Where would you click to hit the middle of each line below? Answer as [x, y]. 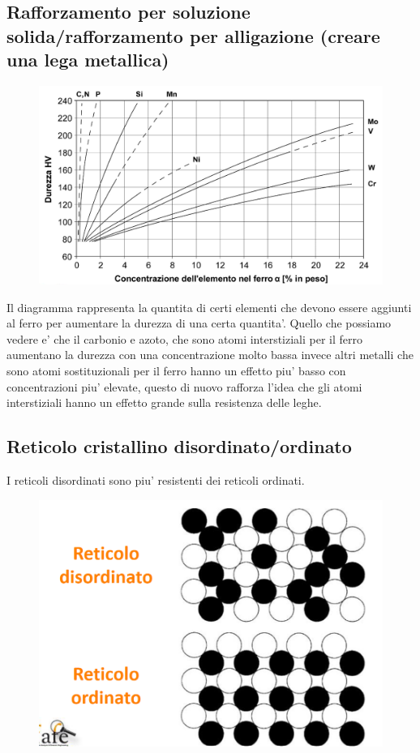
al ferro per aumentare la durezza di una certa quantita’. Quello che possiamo [199, 323]
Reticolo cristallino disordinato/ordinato [179, 446]
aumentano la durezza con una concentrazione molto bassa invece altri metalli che [210, 355]
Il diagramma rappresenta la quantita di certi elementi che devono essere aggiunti [209, 307]
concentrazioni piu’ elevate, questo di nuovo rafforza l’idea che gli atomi [184, 386]
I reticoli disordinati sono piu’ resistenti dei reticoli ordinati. [156, 480]
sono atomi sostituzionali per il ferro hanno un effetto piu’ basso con [176, 371]
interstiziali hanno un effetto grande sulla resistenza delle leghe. [164, 402]
